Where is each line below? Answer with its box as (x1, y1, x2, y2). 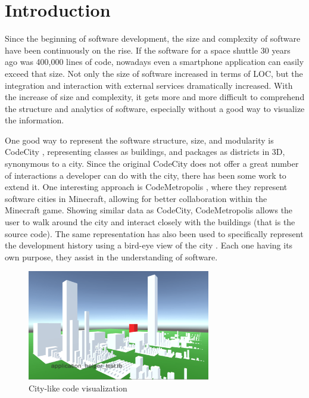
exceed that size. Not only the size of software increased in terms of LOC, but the (5, 67, 303, 79)
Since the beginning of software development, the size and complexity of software (5, 32, 301, 45)
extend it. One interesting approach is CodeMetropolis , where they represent (5, 181, 288, 193)
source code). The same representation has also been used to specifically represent (5, 227, 304, 240)
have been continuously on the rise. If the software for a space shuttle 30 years (5, 43, 291, 56)
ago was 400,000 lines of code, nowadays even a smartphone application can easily (5, 55, 304, 68)
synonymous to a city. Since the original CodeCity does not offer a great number (5, 157, 299, 170)
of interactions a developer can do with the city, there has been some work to (5, 169, 286, 181)
